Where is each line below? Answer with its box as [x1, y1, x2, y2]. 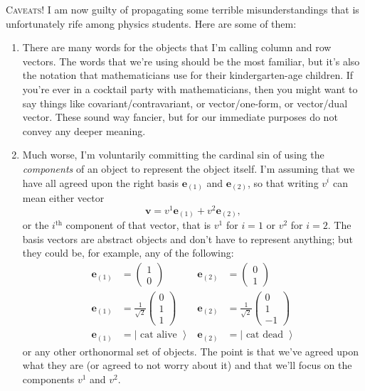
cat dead [245, 330, 283, 341]
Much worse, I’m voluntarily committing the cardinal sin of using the [22, 147, 324, 162]
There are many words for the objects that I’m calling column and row [22, 40, 332, 55]
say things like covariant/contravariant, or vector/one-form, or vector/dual [22, 95, 348, 110]
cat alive [140, 330, 177, 341]
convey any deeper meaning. [22, 123, 146, 138]
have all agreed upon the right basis [22, 175, 179, 190]
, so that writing [247, 175, 319, 190]
